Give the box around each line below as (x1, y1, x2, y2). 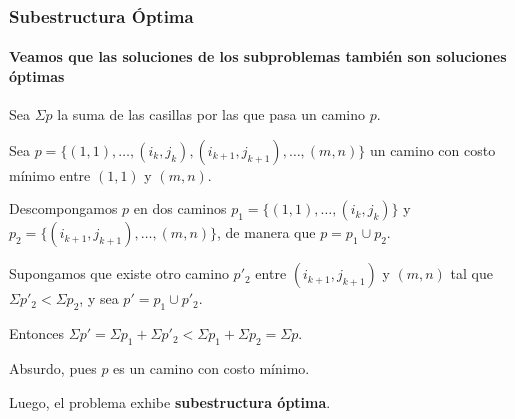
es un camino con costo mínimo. (113, 358, 310, 379)
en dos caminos (133, 198, 227, 219)
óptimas (9, 66, 65, 87)
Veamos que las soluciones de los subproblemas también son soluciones (9, 46, 507, 67)
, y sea (79, 288, 119, 309)
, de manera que (217, 222, 316, 243)
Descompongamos (9, 198, 118, 219)
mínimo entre (9, 164, 91, 185)
